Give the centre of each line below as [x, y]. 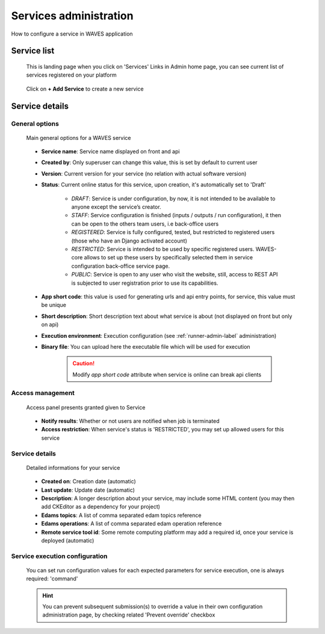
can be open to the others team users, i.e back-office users [145, 224]
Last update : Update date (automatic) [88, 490]
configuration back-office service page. [121, 266]
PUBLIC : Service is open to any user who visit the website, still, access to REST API [175, 274]
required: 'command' [52, 579]
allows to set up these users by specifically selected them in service [169, 258]
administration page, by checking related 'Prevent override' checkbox [129, 615]
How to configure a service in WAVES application [72, 34]
